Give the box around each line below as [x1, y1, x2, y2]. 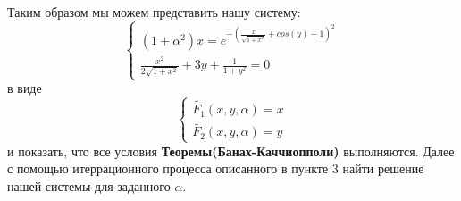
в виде [7, 79, 42, 96]
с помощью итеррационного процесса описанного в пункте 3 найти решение [7, 159, 424, 178]
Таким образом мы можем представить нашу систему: [7, 3, 301, 21]
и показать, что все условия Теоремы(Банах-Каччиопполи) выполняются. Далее [7, 141, 455, 160]
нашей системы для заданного [7, 176, 171, 195]
